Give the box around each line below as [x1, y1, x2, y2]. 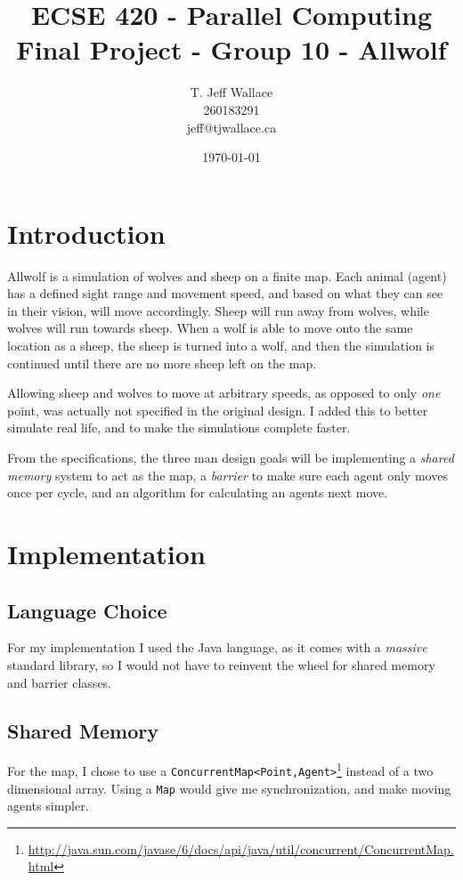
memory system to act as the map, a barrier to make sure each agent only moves [7, 465, 448, 484]
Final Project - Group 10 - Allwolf [16, 31, 447, 68]
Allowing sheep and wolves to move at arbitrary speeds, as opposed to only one [7, 383, 441, 402]
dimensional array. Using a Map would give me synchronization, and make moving [7, 779, 451, 797]
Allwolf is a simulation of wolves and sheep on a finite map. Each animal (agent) [7, 266, 447, 285]
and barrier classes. [7, 673, 112, 691]
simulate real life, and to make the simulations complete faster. [7, 418, 351, 437]
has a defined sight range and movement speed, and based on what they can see [7, 284, 443, 303]
